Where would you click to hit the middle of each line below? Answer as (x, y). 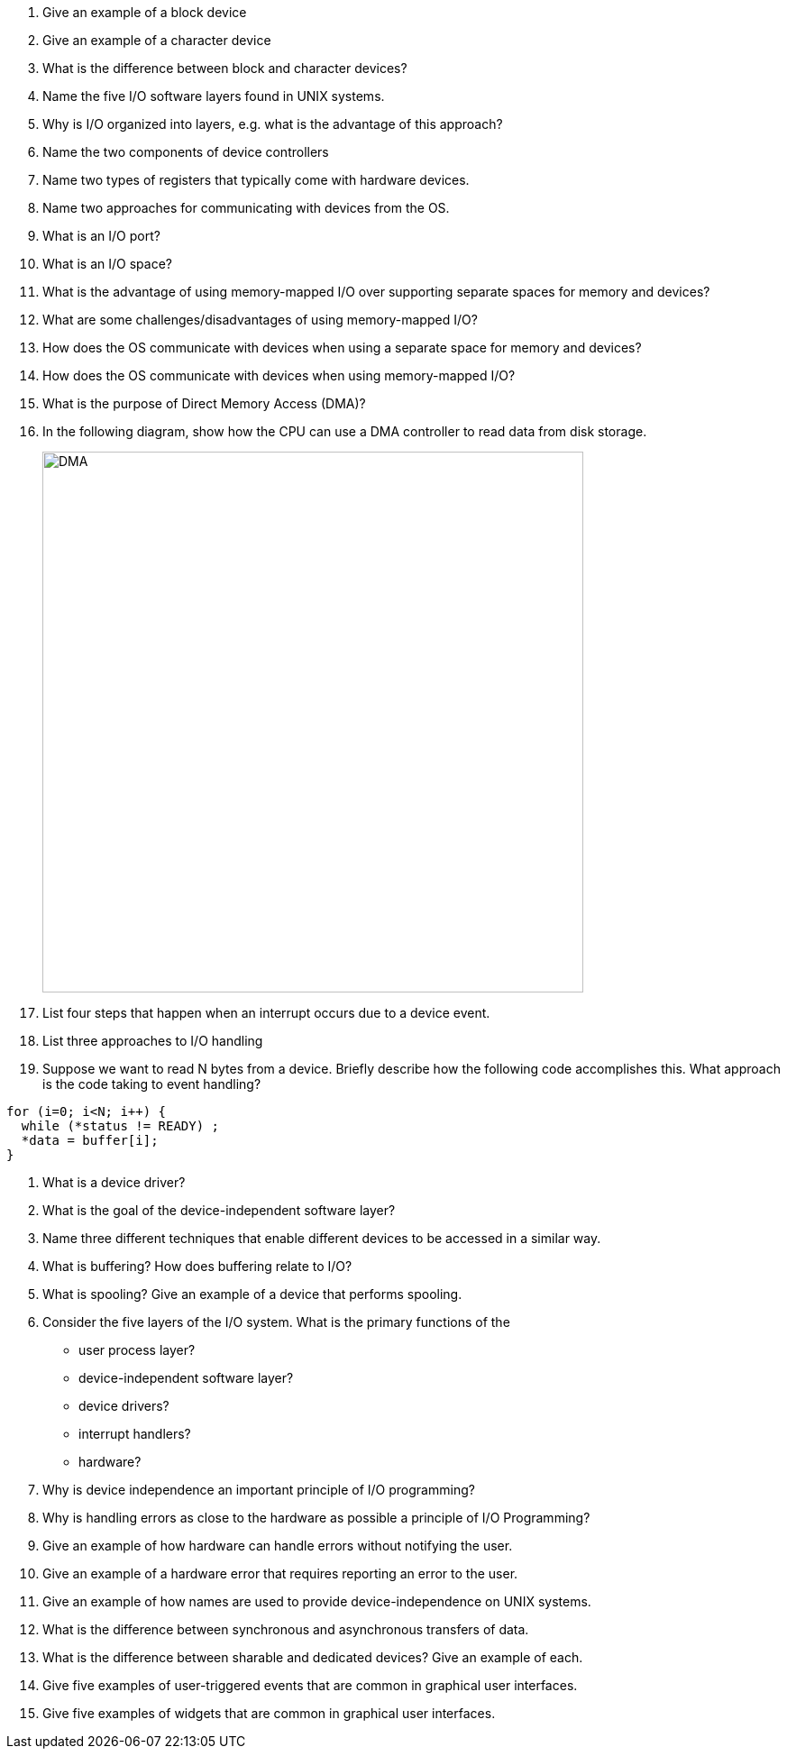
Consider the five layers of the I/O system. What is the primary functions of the (276, 1322)
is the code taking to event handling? (152, 1084)
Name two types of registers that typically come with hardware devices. (256, 180)
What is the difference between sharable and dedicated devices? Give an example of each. (313, 1657)
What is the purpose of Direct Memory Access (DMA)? (204, 403)
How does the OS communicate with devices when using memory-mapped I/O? (279, 375)
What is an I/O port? (101, 236)
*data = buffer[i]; (90, 1140)
